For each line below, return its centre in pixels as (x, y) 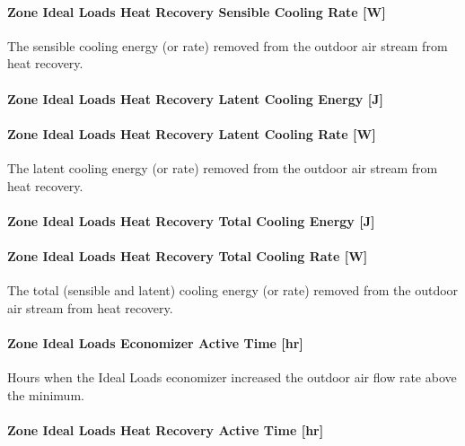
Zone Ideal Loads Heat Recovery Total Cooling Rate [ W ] (188, 255)
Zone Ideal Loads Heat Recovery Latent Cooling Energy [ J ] (195, 98)
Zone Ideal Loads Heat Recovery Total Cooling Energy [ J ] (191, 220)
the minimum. (46, 394)
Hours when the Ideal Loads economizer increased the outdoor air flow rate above (232, 377)
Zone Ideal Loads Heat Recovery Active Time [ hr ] (166, 429)
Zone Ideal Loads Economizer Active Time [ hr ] (155, 342)
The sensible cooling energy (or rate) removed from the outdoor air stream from (228, 45)
